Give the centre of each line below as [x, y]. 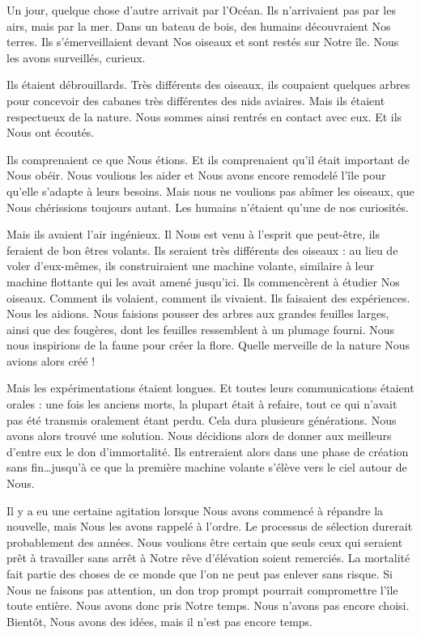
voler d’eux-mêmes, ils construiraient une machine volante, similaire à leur [190, 266]
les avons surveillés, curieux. [76, 57]
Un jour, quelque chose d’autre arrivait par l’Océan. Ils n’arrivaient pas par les [201, 10]
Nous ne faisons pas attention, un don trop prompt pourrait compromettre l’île [202, 589]
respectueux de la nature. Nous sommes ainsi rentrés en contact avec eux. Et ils [204, 116]
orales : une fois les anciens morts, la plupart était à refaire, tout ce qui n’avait [202, 404]
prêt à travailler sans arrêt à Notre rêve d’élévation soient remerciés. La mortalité [208, 558]
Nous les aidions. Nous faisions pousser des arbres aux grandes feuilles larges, [198, 313]
